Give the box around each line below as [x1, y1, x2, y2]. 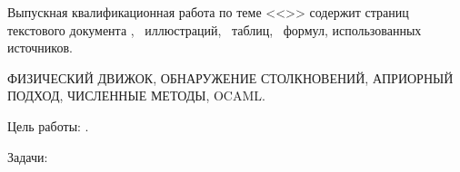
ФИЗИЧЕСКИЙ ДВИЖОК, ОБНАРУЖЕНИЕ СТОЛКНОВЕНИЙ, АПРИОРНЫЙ [7, 68, 454, 87]
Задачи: [7, 147, 48, 166]
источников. [7, 38, 73, 57]
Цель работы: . [7, 116, 89, 135]
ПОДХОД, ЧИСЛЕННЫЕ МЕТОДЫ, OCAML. [7, 86, 265, 105]
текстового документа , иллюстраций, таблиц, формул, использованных [7, 20, 422, 39]
